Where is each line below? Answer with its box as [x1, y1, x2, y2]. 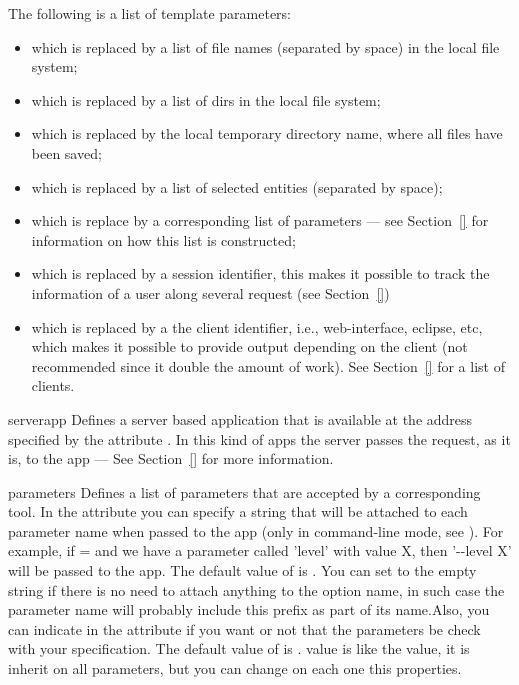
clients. [31, 375, 75, 396]
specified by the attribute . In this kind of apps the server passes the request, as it [8, 428, 511, 449]
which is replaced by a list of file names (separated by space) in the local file [31, 36, 500, 57]
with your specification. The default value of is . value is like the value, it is [8, 638, 470, 659]
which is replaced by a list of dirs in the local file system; [31, 89, 381, 110]
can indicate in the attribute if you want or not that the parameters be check [8, 618, 481, 639]
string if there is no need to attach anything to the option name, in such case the [8, 579, 505, 600]
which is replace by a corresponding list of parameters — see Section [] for [31, 210, 489, 231]
